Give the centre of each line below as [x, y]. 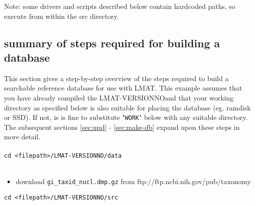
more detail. [22, 137]
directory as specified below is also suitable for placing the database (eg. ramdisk [127, 107]
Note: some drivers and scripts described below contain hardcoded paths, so [120, 6]
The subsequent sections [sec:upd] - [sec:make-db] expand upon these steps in [122, 127]
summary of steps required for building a [112, 43]
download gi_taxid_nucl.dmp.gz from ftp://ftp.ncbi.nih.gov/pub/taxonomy [133, 181]
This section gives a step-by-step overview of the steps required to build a [116, 78]
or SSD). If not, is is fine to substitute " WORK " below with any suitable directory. [126, 117]
